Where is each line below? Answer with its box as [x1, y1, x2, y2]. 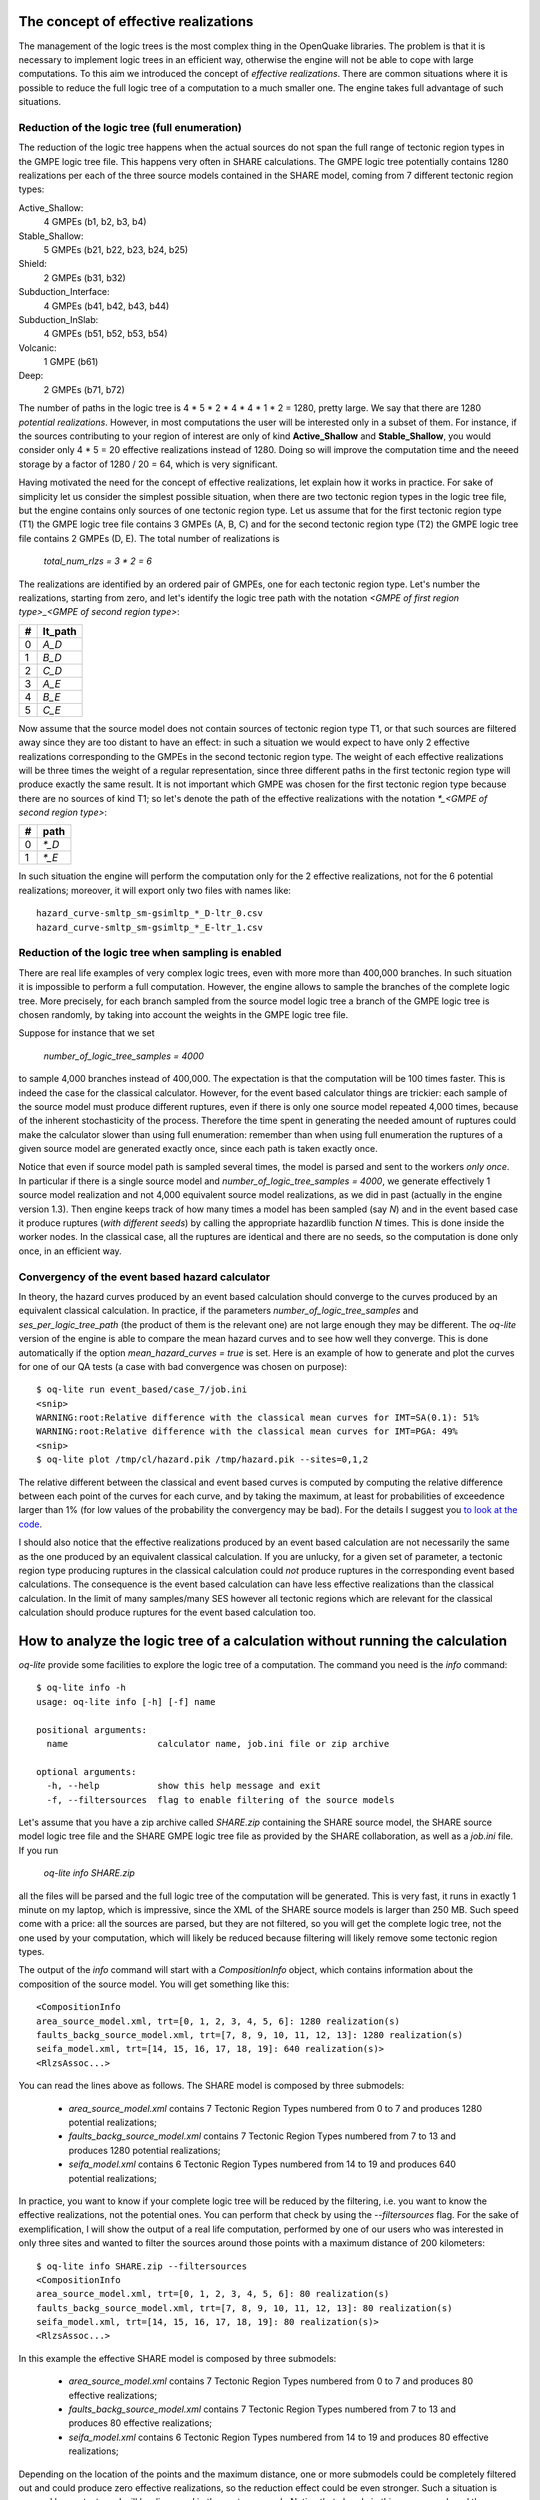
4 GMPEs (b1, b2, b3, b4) [43, 216, 147, 228]
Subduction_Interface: [18, 286, 110, 298]
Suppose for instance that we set [18, 1027, 155, 1039]
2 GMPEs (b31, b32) [43, 271, 127, 284]
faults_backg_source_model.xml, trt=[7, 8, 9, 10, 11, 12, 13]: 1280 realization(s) [36, 2030, 464, 2041]
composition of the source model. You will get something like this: [18, 1978, 290, 1990]
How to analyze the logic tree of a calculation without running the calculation [18, 1632, 507, 1649]
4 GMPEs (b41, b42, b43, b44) [43, 300, 170, 312]
